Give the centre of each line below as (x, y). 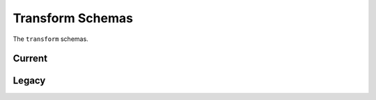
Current (30, 59)
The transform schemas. (50, 39)
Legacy (29, 81)
